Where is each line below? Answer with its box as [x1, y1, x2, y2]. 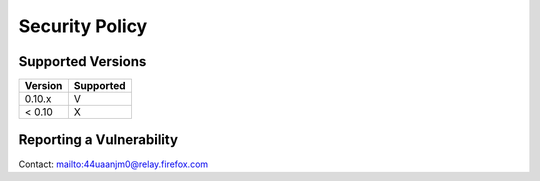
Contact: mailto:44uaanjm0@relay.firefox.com [18, 158, 209, 170]
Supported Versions [18, 53, 147, 70]
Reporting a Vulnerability [18, 131, 179, 149]
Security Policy [18, 15, 148, 37]
